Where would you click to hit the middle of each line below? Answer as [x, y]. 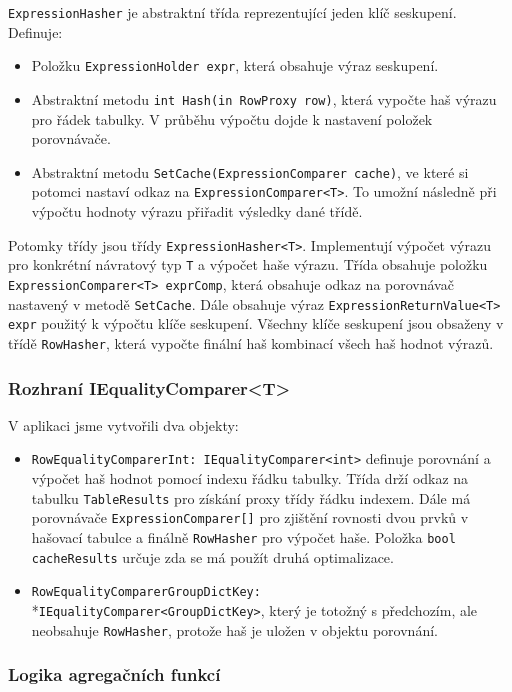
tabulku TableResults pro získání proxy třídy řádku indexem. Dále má [251, 497]
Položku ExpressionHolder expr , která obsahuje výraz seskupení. [235, 65]
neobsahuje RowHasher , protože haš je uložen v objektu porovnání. [234, 629]
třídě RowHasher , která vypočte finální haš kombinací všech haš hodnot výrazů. [251, 342]
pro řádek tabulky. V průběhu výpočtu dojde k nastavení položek [232, 118]
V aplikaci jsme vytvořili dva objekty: [123, 424]
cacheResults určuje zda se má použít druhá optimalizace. [212, 556]
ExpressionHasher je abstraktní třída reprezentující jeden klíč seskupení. [232, 12]
